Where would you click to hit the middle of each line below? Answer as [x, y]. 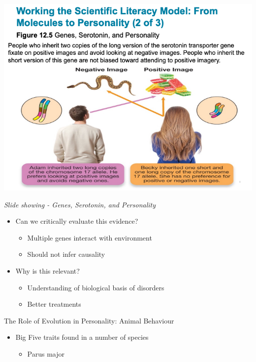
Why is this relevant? [48, 270]
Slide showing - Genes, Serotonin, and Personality [80, 204]
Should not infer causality [66, 254]
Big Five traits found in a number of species [82, 337]
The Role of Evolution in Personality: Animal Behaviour [89, 320]
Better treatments [54, 304]
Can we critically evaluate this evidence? [77, 221]
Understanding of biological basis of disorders [96, 287]
